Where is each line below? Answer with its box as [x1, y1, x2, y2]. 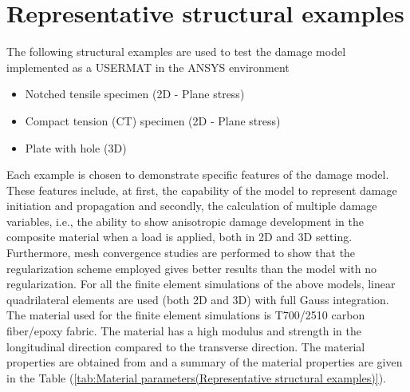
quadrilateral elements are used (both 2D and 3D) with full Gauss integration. [6, 291, 389, 307]
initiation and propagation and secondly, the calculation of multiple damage [6, 197, 377, 214]
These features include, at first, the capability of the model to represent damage [6, 181, 397, 198]
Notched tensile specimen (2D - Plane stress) [25, 85, 245, 102]
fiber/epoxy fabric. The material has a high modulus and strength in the [6, 323, 361, 339]
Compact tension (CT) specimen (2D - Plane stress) [25, 112, 281, 129]
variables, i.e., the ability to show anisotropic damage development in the [6, 212, 364, 229]
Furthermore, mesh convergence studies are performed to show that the [6, 244, 356, 261]
